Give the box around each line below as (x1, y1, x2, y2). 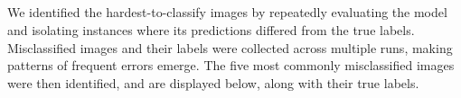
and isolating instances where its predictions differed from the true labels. (7, 20, 415, 39)
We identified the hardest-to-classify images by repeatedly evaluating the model (7, 3, 447, 22)
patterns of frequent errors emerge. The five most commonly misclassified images (7, 56, 455, 75)
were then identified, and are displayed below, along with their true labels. (7, 73, 419, 92)
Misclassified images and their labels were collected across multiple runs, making (7, 38, 453, 57)
